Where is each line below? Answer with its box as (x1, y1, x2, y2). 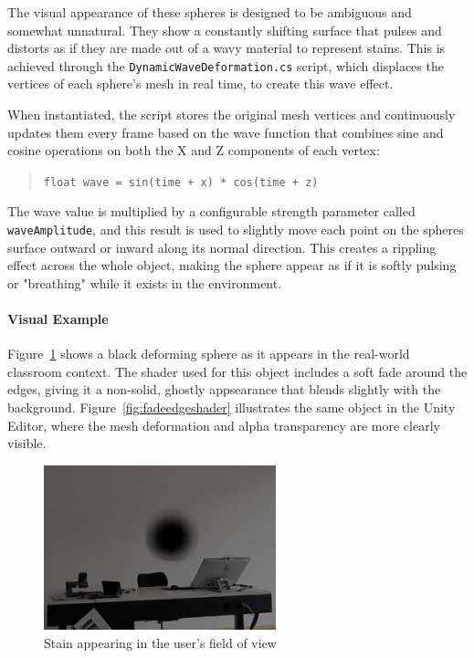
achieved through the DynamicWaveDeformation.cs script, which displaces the (7, 56, 444, 75)
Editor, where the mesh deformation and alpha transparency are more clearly (7, 415, 440, 434)
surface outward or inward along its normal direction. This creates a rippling (7, 237, 437, 256)
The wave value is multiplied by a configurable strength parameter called (7, 202, 416, 221)
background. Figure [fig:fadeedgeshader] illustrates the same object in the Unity (7, 398, 456, 417)
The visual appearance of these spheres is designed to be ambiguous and (7, 3, 412, 21)
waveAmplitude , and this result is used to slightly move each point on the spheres (7, 220, 464, 239)
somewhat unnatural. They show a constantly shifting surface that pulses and (7, 20, 442, 39)
